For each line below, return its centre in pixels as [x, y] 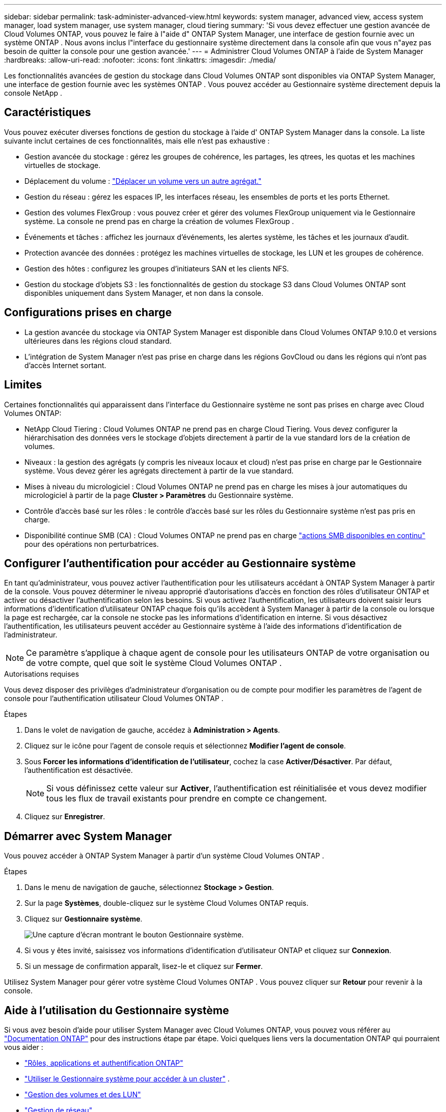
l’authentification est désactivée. [79, 770]
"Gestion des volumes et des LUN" [83, 1095]
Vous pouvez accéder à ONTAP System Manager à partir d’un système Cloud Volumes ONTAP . [164, 856]
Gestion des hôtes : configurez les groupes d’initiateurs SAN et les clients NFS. [157, 268]
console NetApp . [33, 93]
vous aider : [24, 1047]
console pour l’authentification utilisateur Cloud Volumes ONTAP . [114, 699]
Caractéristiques [48, 113]
